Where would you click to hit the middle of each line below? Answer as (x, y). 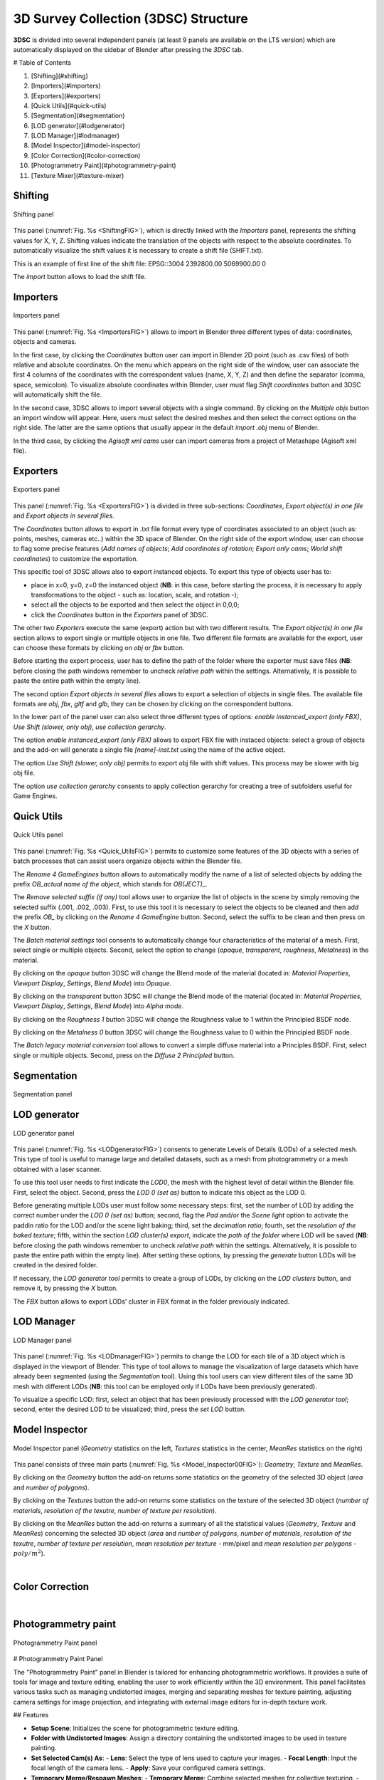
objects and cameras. (45, 342)
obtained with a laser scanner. (57, 1169)
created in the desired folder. (55, 1265)
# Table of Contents (42, 63)
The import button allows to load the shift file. (80, 276)
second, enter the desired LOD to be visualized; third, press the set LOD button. (129, 1409)
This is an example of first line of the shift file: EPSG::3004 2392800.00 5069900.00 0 (140, 263)
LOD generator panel (44, 1133)
